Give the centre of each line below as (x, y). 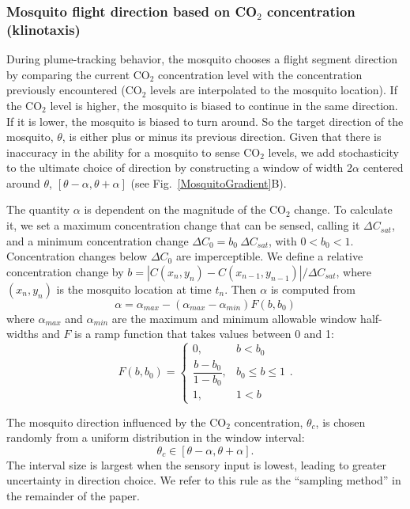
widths (23, 334)
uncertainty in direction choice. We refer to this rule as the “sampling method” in (204, 480)
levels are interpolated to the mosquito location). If (274, 90)
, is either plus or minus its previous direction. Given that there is (222, 137)
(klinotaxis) (43, 29)
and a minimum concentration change (98, 240)
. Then (241, 289)
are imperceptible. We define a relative (269, 256)
